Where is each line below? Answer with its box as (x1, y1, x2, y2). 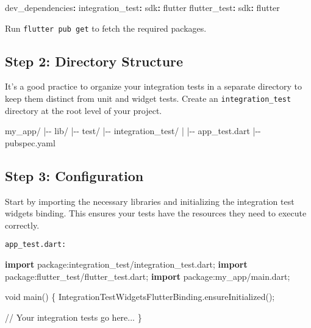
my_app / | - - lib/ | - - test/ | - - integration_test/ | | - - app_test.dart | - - (5, 124, 261, 137)
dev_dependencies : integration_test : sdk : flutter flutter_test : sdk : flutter (5, 1, 280, 13)
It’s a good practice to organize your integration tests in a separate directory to (5, 80, 302, 93)
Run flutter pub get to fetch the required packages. (5, 21, 207, 34)
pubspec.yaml (5, 136, 55, 149)
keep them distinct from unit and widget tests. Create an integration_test (5, 92, 291, 105)
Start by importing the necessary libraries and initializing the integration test (5, 194, 295, 207)
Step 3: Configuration (5, 166, 144, 185)
